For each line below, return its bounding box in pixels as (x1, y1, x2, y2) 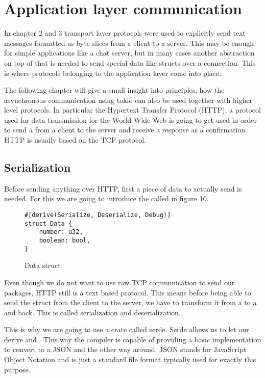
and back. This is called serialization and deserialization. (4, 307, 181, 317)
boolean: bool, (39, 237, 90, 245)
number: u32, (39, 228, 83, 236)
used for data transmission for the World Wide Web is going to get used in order (4, 114, 257, 125)
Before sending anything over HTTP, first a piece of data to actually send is (4, 183, 242, 194)
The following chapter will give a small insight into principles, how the (4, 85, 225, 95)
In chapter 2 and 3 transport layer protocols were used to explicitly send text (4, 28, 246, 38)
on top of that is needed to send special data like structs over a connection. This (4, 57, 256, 68)
